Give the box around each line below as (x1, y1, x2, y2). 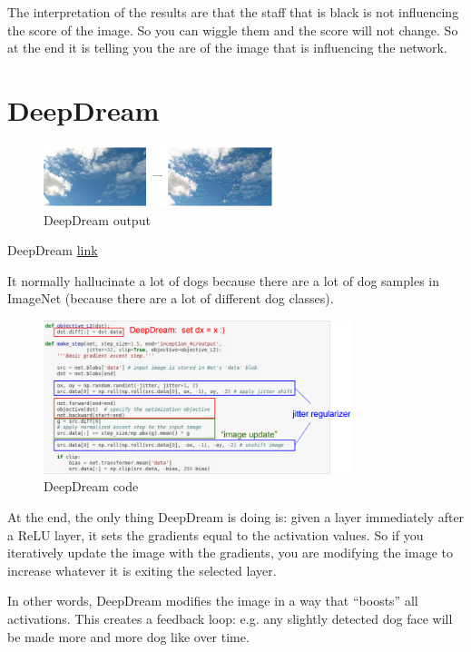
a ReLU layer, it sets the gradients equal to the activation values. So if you (7, 525, 424, 544)
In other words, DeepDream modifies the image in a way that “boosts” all (7, 591, 418, 610)
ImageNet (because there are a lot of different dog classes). (7, 289, 334, 308)
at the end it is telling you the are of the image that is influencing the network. (7, 38, 447, 57)
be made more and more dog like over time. (7, 627, 250, 646)
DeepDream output (44, 210, 151, 229)
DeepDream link (7, 241, 98, 260)
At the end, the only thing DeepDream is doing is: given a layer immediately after (7, 508, 465, 527)
